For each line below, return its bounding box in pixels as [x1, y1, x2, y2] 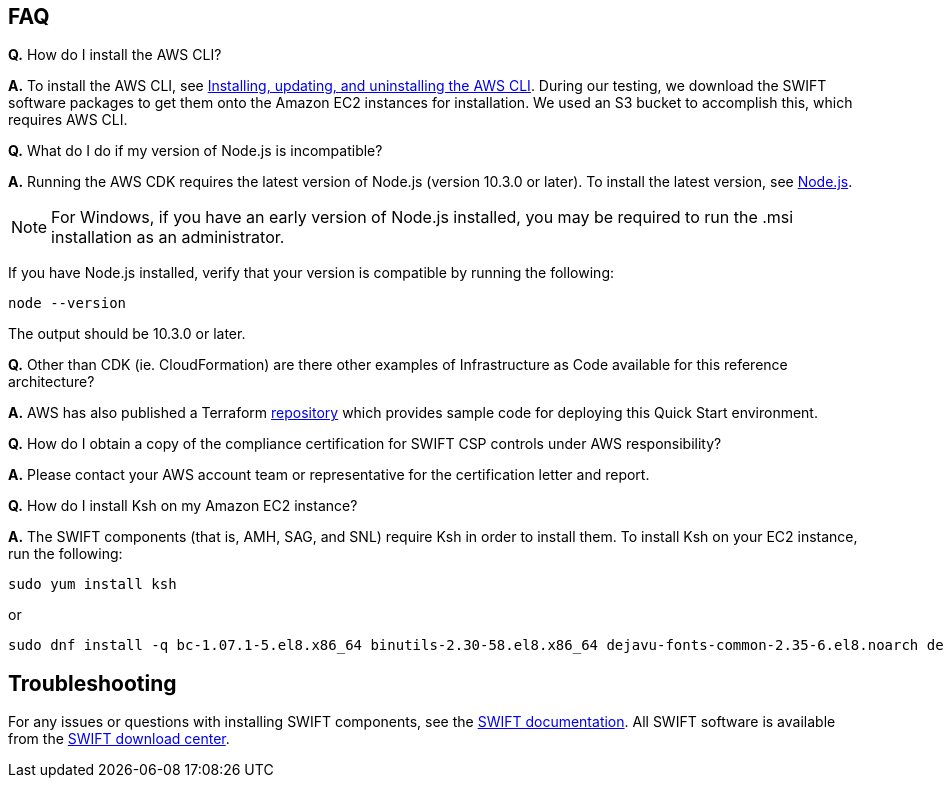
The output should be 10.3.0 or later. [8, 325, 246, 343]
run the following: [8, 545, 123, 563]
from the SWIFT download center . [8, 730, 230, 748]
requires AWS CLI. [8, 111, 128, 129]
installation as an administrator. [51, 227, 285, 248]
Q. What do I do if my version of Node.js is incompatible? [8, 142, 383, 160]
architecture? [8, 373, 95, 391]
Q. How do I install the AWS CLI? [8, 46, 222, 64]
